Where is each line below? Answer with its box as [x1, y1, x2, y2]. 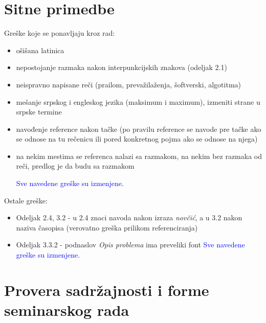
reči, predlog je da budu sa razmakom [16, 160, 135, 171]
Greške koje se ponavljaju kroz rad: [4, 28, 115, 38]
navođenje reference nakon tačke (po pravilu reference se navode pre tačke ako [16, 123, 261, 134]
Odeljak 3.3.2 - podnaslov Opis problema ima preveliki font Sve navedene [16, 239, 245, 250]
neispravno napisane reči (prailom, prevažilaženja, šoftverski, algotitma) [16, 79, 241, 89]
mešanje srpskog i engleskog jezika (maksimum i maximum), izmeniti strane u [16, 96, 260, 107]
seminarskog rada [4, 299, 129, 320]
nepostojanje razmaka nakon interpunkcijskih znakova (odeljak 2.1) [16, 62, 227, 73]
